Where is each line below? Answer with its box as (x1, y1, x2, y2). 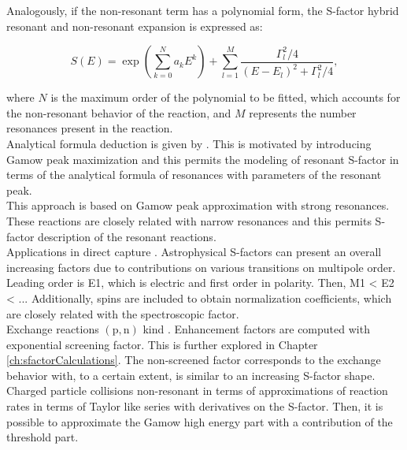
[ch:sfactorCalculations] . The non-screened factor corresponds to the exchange (6, 351, 381, 368)
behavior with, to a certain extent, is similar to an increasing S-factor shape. (6, 366, 376, 383)
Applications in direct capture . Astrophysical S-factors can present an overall (6, 244, 382, 260)
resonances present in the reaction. (6, 120, 173, 136)
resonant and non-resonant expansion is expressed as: (6, 17, 263, 34)
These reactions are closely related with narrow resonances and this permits (6, 212, 372, 229)
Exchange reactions (6, 321, 99, 337)
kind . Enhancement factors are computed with (142, 321, 370, 337)
